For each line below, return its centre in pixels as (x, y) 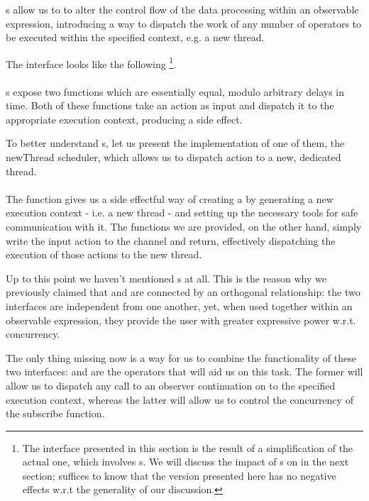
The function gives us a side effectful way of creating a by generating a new (170, 198)
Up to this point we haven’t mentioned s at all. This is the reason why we (166, 278)
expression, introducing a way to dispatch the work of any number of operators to (184, 23)
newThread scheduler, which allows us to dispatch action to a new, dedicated (174, 157)
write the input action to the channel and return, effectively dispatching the (171, 240)
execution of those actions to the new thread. (104, 254)
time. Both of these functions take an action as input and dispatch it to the (170, 105)
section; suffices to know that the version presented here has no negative (179, 475)
